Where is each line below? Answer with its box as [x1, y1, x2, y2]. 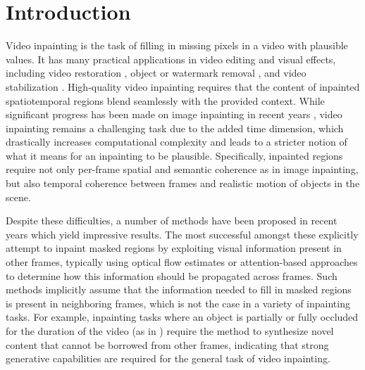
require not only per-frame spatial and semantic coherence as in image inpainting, [6, 162, 359, 177]
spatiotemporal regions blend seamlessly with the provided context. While [6, 93, 325, 108]
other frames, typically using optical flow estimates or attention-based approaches [6, 255, 358, 269]
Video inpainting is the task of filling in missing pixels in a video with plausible [6, 38, 348, 53]
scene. [6, 189, 31, 204]
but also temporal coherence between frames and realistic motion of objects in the [6, 176, 360, 191]
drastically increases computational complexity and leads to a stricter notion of [6, 134, 347, 149]
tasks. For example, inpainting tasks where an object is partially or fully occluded [6, 310, 359, 324]
